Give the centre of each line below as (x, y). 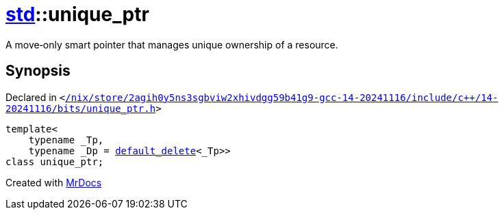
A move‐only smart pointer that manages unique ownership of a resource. (172, 44)
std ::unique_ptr (77, 14)
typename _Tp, (66, 140)
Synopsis (38, 71)
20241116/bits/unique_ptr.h (81, 108)
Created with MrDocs (54, 182)
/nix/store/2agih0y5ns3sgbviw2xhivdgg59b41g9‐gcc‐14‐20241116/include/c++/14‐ (282, 97)
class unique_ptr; (55, 161)
